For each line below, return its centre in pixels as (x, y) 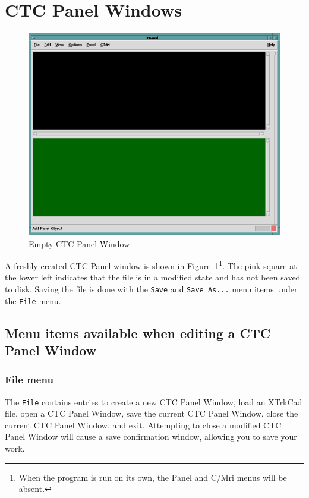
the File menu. (33, 300)
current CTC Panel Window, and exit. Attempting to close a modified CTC (143, 425)
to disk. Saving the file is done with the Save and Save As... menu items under (151, 289)
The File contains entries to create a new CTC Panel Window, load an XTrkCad (154, 401)
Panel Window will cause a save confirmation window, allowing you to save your (151, 436)
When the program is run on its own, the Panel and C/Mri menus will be (153, 477)
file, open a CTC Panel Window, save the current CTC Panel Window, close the (152, 413)
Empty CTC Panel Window (79, 243)
